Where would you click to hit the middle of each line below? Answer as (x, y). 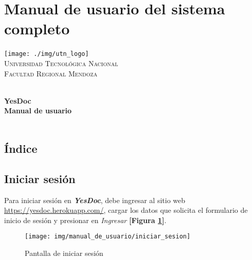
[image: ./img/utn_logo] (47, 54)
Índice (21, 148)
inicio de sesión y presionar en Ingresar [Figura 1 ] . (85, 220)
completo (37, 28)
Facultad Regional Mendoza (51, 73)
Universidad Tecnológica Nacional (61, 63)
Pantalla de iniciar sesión (64, 253)
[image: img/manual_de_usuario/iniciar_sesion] (108, 237)
